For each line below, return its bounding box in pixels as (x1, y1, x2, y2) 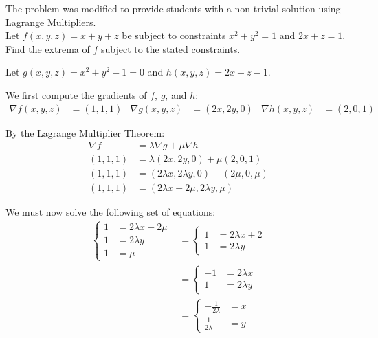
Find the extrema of (5, 41, 90, 56)
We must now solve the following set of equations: (5, 205, 216, 219)
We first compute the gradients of (5, 87, 147, 102)
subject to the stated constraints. (100, 41, 241, 56)
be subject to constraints (122, 28, 226, 43)
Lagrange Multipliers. (5, 14, 96, 29)
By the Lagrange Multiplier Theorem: (5, 125, 165, 139)
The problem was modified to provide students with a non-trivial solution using (5, 1, 341, 15)
